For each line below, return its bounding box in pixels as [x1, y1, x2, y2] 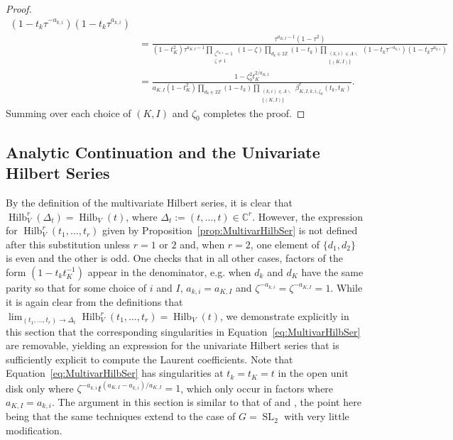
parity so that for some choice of [6, 280, 147, 295]
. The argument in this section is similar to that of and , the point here [51, 395, 361, 409]
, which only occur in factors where [180, 380, 334, 395]
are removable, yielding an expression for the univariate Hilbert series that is [6, 338, 339, 353]
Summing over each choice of [6, 105, 131, 120]
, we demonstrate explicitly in [220, 309, 349, 324]
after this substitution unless [6, 236, 131, 251]
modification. [6, 423, 62, 438]
